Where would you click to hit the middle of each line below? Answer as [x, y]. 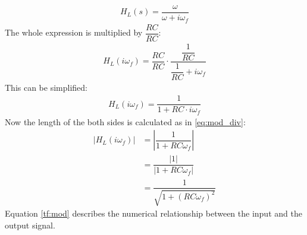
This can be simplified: [46, 87]
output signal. [30, 225]
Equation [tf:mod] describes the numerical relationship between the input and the [153, 213]
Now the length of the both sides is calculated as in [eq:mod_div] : [125, 121]
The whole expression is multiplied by [74, 32]
